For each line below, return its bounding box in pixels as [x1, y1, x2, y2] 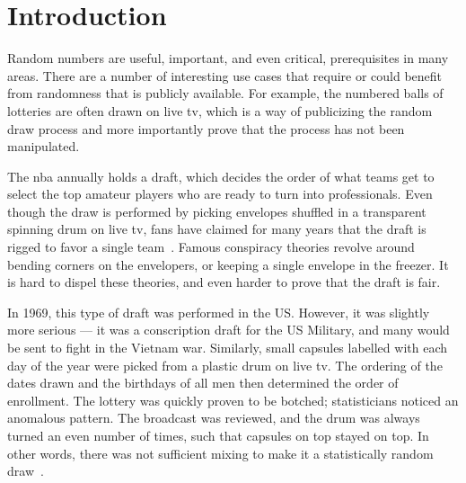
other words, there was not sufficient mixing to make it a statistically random [7, 443, 434, 462]
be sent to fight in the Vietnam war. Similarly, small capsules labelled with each [7, 338, 447, 357]
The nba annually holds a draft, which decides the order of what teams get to [7, 166, 435, 185]
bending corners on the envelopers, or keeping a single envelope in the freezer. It [7, 255, 449, 273]
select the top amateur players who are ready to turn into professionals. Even [7, 184, 433, 203]
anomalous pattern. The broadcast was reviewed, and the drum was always [7, 408, 420, 427]
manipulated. [7, 137, 80, 156]
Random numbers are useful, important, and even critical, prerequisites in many [7, 49, 449, 67]
